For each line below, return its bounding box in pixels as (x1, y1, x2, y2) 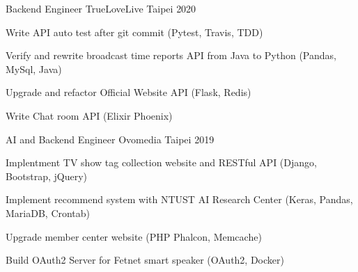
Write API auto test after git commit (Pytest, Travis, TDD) (6, 24, 263, 39)
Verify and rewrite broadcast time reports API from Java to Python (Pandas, (6, 48, 336, 63)
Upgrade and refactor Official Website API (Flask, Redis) (6, 85, 251, 99)
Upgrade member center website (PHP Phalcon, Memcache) (6, 229, 262, 243)
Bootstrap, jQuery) (6, 168, 88, 183)
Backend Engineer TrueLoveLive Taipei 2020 (6, 1, 196, 15)
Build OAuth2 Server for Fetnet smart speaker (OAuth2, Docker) (6, 253, 284, 267)
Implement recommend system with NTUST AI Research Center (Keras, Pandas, (6, 192, 353, 207)
